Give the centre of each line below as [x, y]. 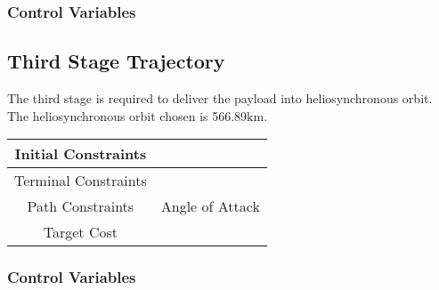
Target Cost [80, 232]
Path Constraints [81, 206]
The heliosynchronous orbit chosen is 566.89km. [138, 115]
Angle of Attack [210, 206]
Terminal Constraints [81, 181]
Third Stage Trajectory [116, 61]
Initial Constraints [81, 154]
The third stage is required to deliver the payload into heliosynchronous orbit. [220, 98]
